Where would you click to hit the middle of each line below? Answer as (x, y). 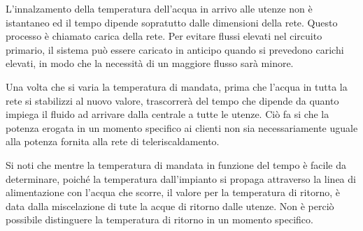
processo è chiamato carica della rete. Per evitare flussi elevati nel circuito (164, 36)
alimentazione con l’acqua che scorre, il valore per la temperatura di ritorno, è (173, 192)
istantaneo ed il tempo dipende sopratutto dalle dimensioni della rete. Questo (172, 22)
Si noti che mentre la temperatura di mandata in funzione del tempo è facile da (176, 164)
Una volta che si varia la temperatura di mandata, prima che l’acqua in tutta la (177, 86)
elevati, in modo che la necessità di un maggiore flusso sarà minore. (150, 63)
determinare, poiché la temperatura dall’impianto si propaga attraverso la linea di (181, 178)
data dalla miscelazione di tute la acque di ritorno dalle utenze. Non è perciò (170, 206)
